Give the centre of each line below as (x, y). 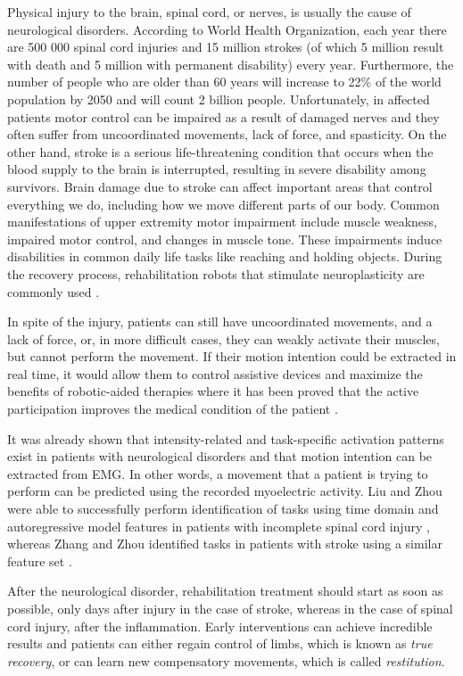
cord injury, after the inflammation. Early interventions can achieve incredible (220, 626)
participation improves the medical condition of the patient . (173, 409)
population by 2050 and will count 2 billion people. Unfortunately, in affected (219, 99)
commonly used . (54, 291)
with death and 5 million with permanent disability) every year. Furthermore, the (231, 64)
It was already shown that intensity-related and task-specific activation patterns (226, 438)
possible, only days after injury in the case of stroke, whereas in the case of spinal (230, 608)
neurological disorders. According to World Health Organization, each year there (227, 29)
